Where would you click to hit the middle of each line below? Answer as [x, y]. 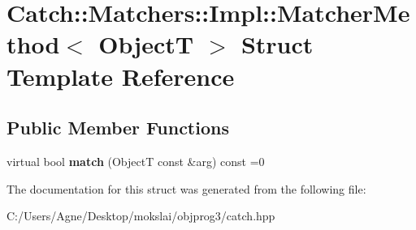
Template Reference [121, 76]
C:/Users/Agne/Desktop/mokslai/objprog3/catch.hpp [141, 216]
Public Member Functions [118, 128]
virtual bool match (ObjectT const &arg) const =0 [136, 161]
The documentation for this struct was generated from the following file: [186, 188]
